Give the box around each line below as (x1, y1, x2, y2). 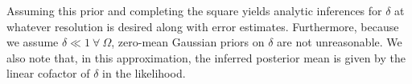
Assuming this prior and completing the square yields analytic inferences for (6, 2, 382, 18)
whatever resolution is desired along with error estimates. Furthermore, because (6, 18, 399, 34)
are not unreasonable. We (277, 34, 402, 50)
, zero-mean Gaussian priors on (111, 34, 265, 50)
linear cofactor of (6, 65, 90, 82)
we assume (6, 34, 59, 50)
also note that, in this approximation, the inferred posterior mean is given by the (6, 49, 406, 66)
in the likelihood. (102, 65, 186, 82)
